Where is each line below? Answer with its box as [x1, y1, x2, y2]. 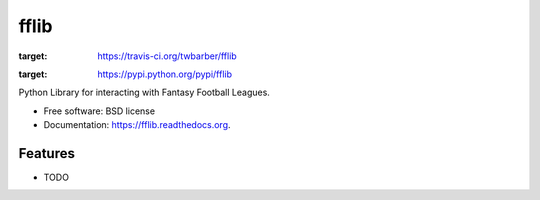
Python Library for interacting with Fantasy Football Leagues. [18, 86, 270, 99]
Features [18, 145, 75, 162]
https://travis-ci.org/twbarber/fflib [97, 50, 237, 62]
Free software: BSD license [43, 105, 155, 117]
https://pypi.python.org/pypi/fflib [97, 68, 233, 80]
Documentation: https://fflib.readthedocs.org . [43, 119, 231, 131]
